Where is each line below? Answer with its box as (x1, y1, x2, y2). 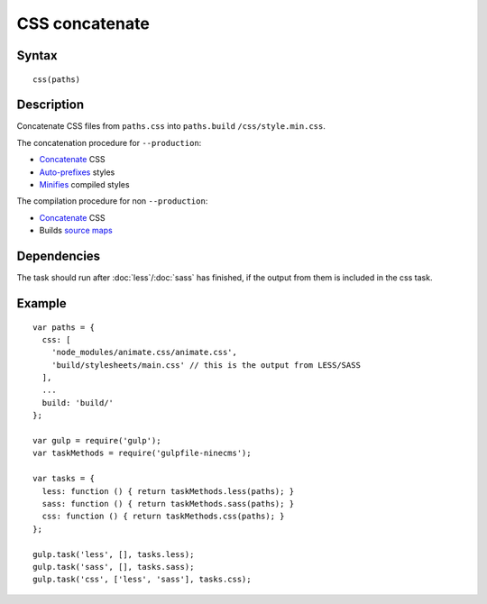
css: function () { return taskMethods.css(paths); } (41, 511, 285, 522)
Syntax (16, 48, 58, 63)
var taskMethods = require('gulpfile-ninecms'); (32, 448, 252, 459)
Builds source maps (39, 225, 113, 236)
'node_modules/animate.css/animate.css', (51, 347, 238, 358)
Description (16, 97, 85, 113)
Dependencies (16, 249, 101, 264)
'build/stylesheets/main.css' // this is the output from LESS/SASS (51, 360, 361, 370)
